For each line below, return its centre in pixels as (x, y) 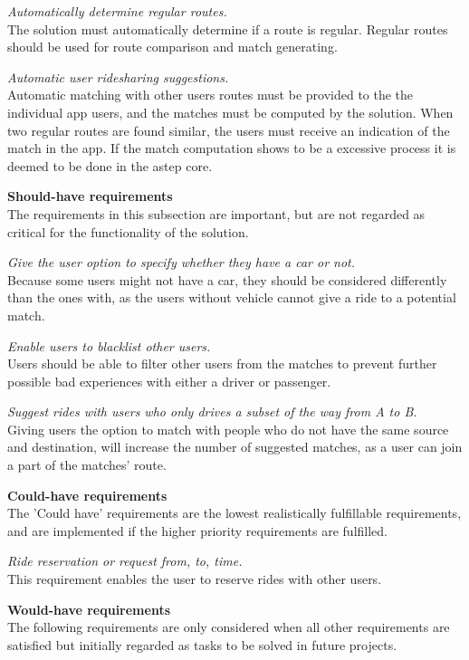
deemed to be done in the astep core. (110, 165)
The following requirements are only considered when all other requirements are (229, 627)
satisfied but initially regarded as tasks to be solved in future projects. (202, 644)
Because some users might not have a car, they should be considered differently (227, 279)
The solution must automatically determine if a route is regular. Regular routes (228, 29)
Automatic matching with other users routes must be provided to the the (211, 95)
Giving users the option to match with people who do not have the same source (228, 429)
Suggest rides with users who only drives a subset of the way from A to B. (212, 411)
